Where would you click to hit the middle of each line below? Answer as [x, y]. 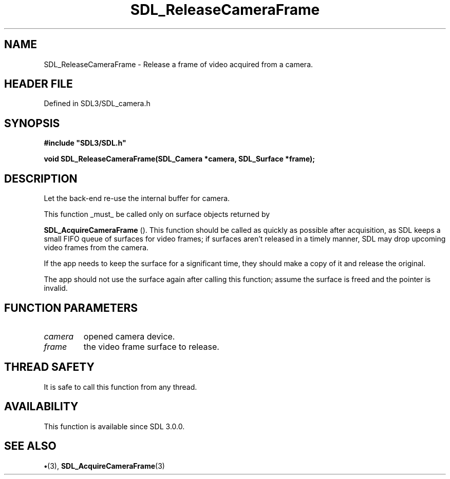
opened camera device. [129, 336]
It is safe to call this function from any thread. [120, 387]
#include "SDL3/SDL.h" [85, 143]
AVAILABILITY [41, 407]
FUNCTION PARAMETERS [71, 308]
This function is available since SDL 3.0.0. [114, 426]
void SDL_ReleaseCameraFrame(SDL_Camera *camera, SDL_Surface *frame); [180, 159]
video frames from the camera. [96, 248]
